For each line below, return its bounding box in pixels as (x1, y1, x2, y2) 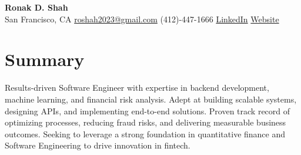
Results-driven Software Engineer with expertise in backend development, (5, 81, 269, 94)
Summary (5, 47, 85, 71)
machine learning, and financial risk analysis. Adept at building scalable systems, (5, 93, 297, 105)
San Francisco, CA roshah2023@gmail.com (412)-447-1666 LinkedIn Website (5, 12, 279, 25)
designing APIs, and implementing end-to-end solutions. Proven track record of (5, 104, 290, 117)
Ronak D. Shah (5, 1, 68, 13)
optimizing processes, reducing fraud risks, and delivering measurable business (5, 116, 286, 128)
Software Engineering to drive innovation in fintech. (5, 139, 190, 151)
